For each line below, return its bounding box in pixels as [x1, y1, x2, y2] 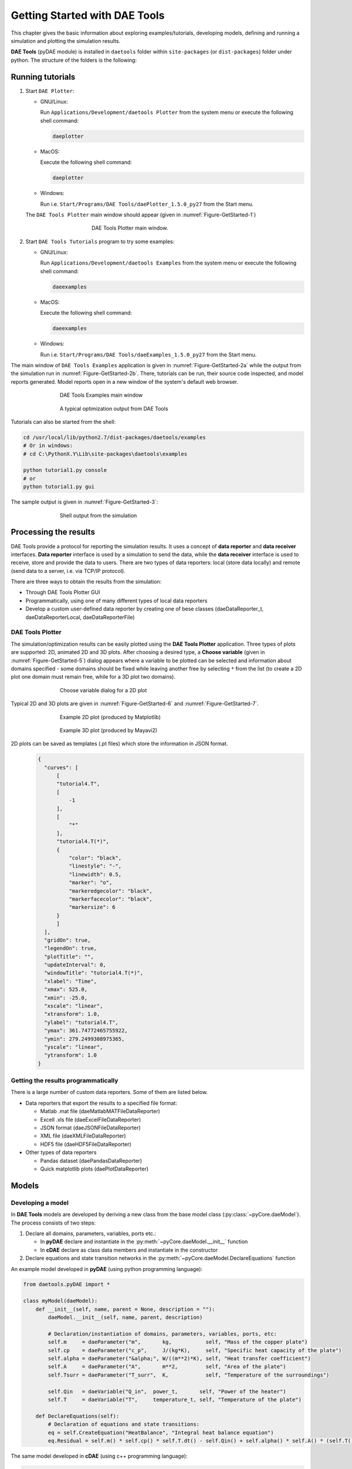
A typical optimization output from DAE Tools [59, 405, 168, 412]
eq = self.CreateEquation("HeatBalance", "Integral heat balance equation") [48, 1429, 274, 1436]
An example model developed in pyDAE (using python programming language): [11, 1265, 202, 1272]
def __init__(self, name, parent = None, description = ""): [35, 1306, 215, 1313]
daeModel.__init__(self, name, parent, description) [48, 1314, 203, 1321]
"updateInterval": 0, [44, 961, 107, 968]
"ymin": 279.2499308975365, [44, 1035, 125, 1042]
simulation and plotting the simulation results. [11, 37, 120, 44]
